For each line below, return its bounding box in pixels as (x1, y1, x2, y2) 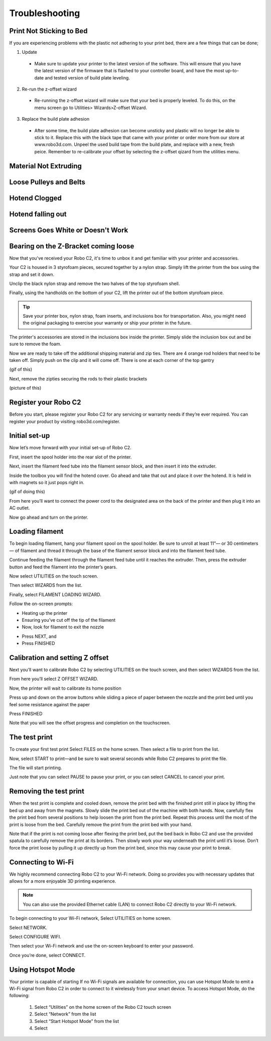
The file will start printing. (9, 765, 62, 771)
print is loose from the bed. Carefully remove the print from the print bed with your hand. (9, 821, 193, 827)
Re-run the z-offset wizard (22, 86, 77, 92)
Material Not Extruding (9, 161, 82, 170)
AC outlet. (9, 505, 30, 511)
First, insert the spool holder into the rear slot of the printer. (9, 454, 132, 460)
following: (9, 993, 30, 999)
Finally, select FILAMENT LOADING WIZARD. (9, 591, 101, 598)
